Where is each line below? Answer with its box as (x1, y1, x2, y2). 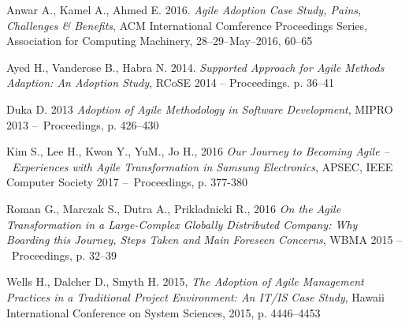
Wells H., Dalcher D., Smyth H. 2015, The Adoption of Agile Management (6, 273, 364, 290)
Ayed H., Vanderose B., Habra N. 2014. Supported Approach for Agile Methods (6, 58, 385, 75)
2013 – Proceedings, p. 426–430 (6, 116, 159, 133)
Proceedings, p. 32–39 (11, 246, 117, 263)
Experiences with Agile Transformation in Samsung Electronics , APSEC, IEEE (12, 158, 393, 174)
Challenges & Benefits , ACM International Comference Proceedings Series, (6, 17, 367, 33)
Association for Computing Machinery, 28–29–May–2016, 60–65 (6, 32, 313, 49)
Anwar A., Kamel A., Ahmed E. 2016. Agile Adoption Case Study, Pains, (6, 2, 362, 17)
